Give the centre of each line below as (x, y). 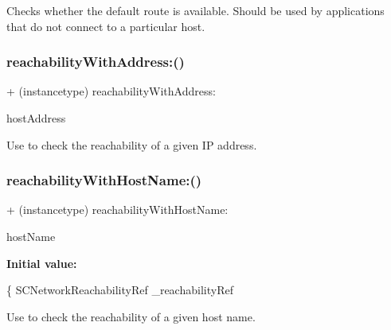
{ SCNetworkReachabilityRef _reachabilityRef (120, 290)
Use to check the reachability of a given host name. (131, 316)
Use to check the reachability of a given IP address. (132, 144)
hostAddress (36, 118)
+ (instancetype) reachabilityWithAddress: (111, 91)
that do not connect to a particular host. (106, 26)
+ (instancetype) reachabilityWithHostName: (117, 210)
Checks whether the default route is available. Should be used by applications (195, 10)
